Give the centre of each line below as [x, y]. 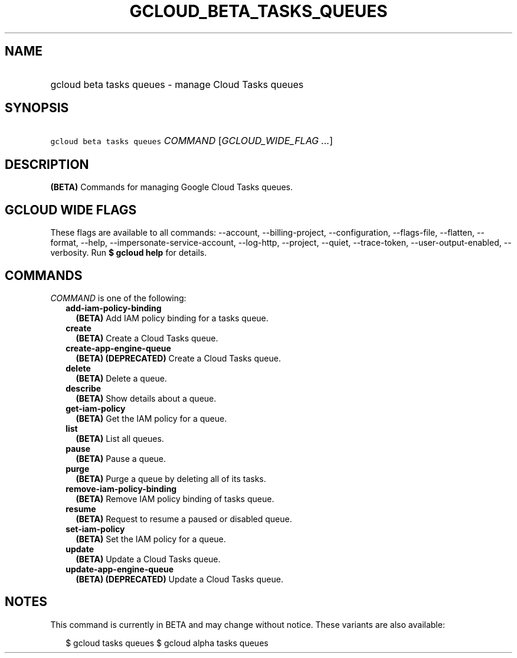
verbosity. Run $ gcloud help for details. [129, 253]
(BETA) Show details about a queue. [146, 398]
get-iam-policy [96, 408]
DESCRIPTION [47, 164]
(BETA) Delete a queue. [121, 378]
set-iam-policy [95, 529]
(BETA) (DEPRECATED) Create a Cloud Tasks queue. [178, 358]
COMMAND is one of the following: [118, 298]
